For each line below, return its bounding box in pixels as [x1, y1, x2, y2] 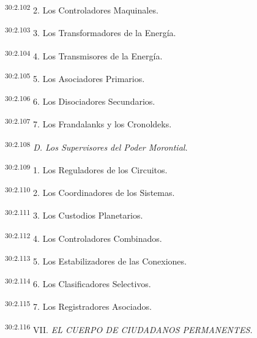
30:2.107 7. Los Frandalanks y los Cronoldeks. [5, 116, 172, 130]
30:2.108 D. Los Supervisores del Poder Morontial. [5, 138, 188, 153]
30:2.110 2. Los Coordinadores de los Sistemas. [5, 184, 175, 198]
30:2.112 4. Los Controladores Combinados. [5, 230, 162, 244]
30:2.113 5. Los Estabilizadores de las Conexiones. [5, 252, 187, 267]
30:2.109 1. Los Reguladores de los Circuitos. [5, 161, 168, 176]
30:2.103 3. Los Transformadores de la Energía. [5, 24, 176, 39]
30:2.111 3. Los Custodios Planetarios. [5, 207, 143, 221]
